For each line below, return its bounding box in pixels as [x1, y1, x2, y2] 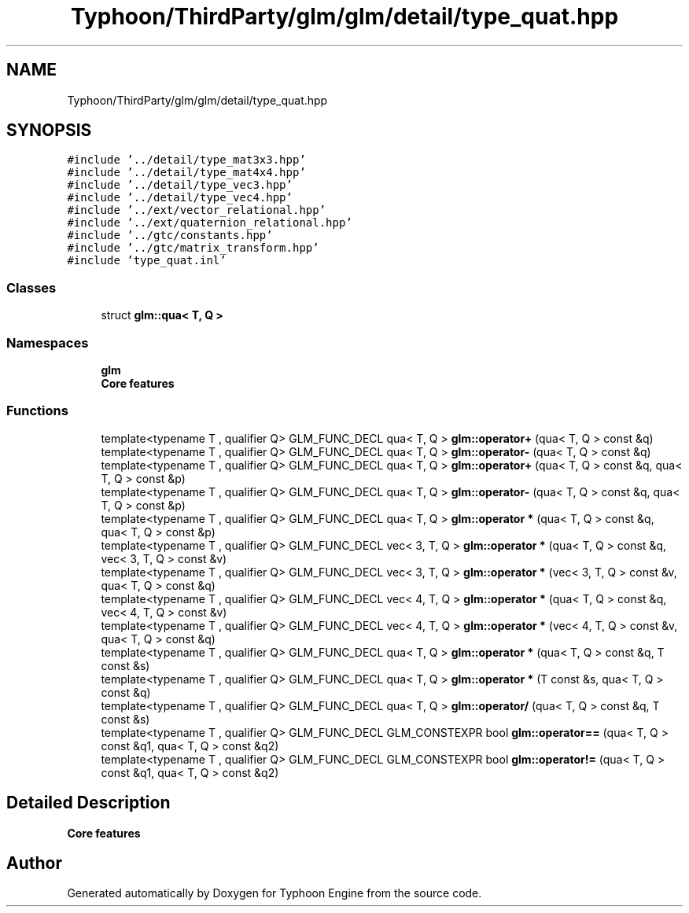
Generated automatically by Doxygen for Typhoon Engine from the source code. [67, 886, 482, 900]
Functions [6, 403, 68, 419]
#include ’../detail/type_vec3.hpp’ [67, 179, 293, 192]
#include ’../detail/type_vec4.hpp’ [67, 191, 293, 204]
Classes [6, 279, 57, 296]
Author [6, 852, 62, 873]
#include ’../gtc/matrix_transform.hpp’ [67, 241, 319, 255]
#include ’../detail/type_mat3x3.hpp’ [67, 153, 306, 167]
